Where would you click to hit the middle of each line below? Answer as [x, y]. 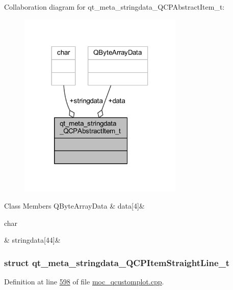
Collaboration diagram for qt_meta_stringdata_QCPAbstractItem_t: [114, 7]
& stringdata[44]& [32, 240]
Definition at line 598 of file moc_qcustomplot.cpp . [84, 281]
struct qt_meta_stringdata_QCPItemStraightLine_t [117, 262]
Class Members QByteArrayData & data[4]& [74, 206]
